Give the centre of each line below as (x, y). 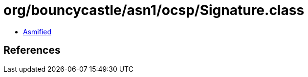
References (32, 50)
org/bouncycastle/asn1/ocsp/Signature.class (154, 10)
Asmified (37, 31)
